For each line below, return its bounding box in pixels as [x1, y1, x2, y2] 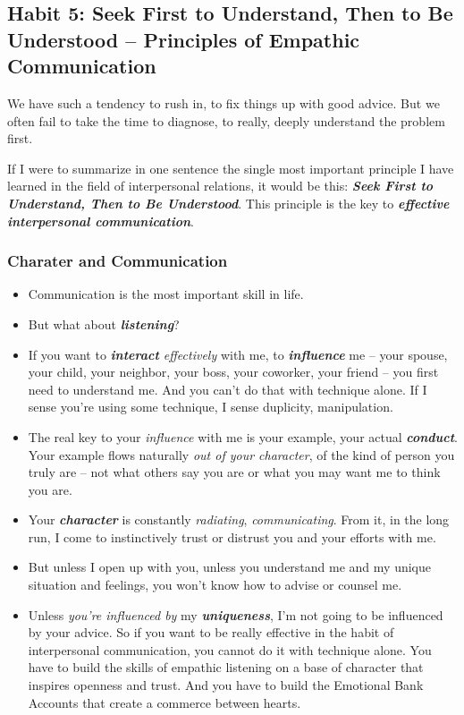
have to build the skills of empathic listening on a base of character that [28, 658, 424, 677]
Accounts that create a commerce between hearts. [28, 693, 301, 711]
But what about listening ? [28, 314, 180, 333]
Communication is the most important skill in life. [28, 285, 304, 303]
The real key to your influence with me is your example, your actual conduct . [28, 427, 458, 446]
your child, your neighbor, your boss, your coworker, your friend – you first [28, 362, 439, 381]
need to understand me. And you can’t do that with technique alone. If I [28, 379, 427, 398]
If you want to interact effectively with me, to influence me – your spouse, [28, 345, 448, 363]
